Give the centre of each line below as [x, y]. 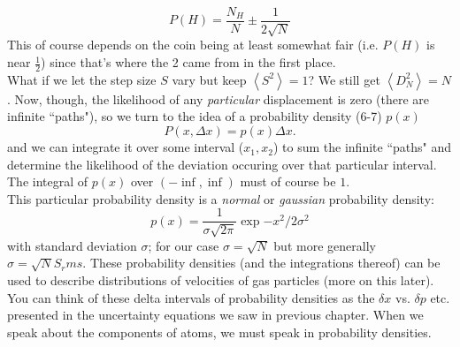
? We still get [344, 79]
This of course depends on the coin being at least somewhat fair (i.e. [193, 45]
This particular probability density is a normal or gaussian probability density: [221, 198]
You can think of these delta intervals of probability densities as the [191, 297]
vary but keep [209, 79]
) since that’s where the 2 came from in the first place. [188, 62]
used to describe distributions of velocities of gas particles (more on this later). [221, 280]
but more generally [325, 245]
